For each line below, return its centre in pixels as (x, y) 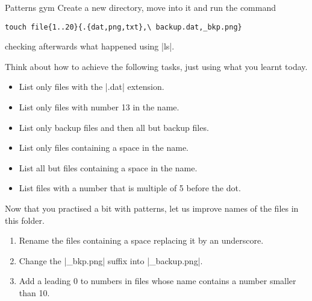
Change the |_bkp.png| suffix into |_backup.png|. (111, 260)
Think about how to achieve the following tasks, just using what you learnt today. (156, 66)
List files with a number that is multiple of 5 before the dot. (130, 188)
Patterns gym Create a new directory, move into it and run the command (141, 7)
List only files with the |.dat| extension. (92, 87)
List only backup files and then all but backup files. (114, 127)
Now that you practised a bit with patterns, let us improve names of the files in (152, 208)
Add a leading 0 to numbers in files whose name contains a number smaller (158, 281)
